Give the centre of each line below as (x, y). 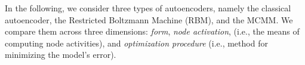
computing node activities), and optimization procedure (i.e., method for (136, 43)
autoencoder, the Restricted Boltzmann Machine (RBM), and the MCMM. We (149, 19)
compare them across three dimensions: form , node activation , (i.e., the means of (152, 31)
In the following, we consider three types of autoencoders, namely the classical (148, 8)
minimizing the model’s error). (61, 55)
